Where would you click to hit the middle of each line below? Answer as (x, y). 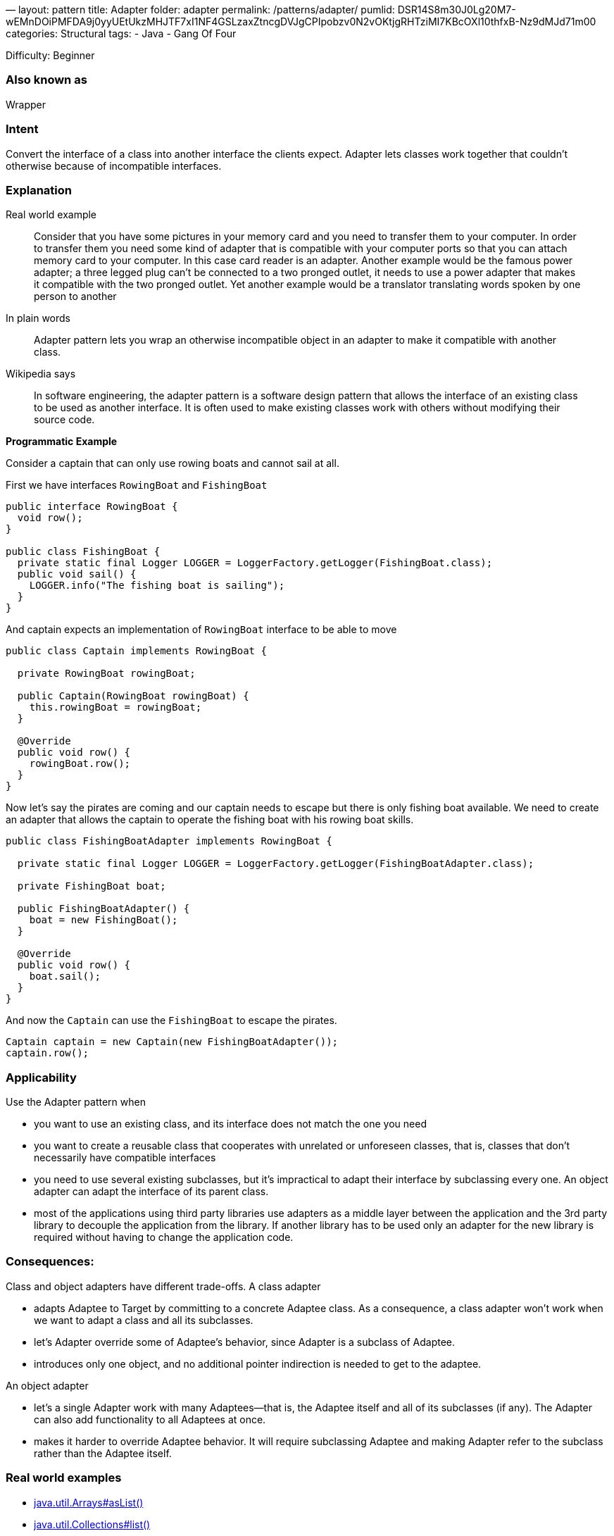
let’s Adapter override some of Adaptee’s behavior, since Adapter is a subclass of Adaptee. (245, 1342)
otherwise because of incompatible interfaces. (114, 166)
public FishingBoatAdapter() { (104, 909)
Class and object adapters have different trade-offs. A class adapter (163, 1286)
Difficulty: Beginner (50, 55)
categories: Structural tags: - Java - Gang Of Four (121, 33)
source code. (64, 420)
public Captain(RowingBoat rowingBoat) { (133, 696)
